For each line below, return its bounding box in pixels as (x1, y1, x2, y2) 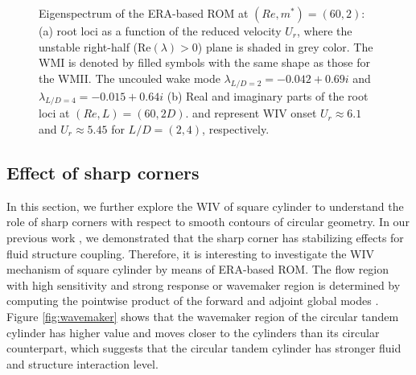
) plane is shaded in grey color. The (197, 38, 373, 55)
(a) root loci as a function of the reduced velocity (39, 23, 282, 39)
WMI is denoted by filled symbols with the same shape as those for (39, 54, 370, 71)
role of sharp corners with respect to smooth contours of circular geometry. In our (6, 213, 410, 230)
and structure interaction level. (6, 355, 159, 372)
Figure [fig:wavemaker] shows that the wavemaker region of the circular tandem (6, 307, 399, 324)
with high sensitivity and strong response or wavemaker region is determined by (6, 276, 401, 293)
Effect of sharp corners (6, 159, 200, 184)
